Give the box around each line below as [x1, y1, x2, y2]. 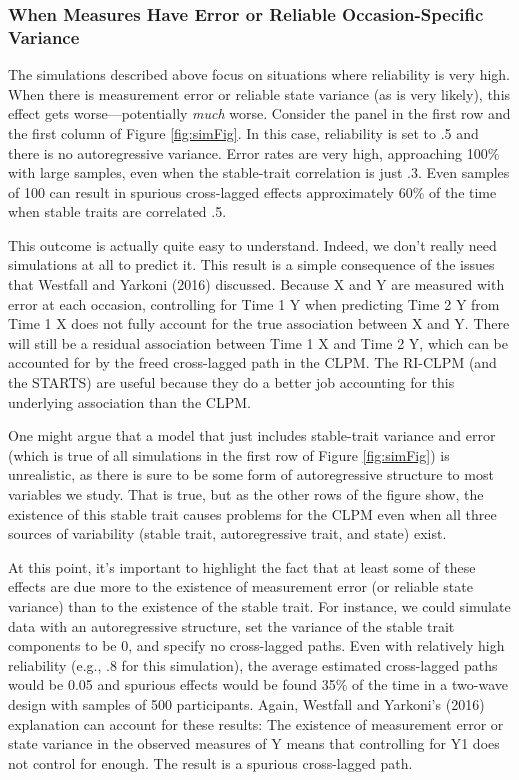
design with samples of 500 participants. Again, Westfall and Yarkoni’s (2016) [8, 693, 485, 714]
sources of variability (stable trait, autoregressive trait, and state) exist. [8, 523, 447, 544]
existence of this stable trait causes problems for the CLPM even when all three [8, 503, 497, 524]
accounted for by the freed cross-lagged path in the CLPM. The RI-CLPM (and [8, 352, 497, 373]
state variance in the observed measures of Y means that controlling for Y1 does [8, 733, 500, 754]
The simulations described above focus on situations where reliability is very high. [8, 64, 510, 85]
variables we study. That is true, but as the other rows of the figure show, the [8, 484, 484, 505]
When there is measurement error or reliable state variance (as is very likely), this [8, 83, 511, 104]
